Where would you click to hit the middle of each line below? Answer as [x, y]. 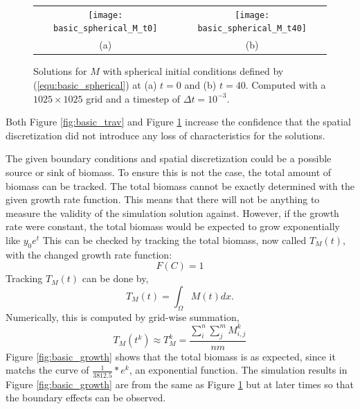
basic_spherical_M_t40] [252, 29]
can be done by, [115, 278]
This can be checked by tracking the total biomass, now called [174, 240]
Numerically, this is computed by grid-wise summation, [123, 316]
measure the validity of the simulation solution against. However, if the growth [172, 212]
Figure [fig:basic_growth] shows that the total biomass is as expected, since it [171, 356]
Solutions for [60, 71]
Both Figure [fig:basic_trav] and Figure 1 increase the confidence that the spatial [178, 122]
